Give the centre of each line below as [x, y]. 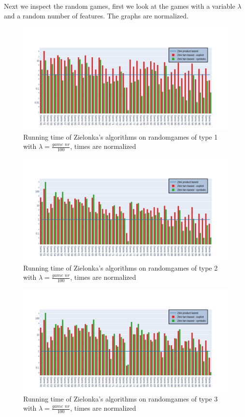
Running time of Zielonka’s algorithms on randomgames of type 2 [121, 267]
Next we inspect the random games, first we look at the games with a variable [120, 6]
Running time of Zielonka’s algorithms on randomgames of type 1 [121, 136]
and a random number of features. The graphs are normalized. [96, 15]
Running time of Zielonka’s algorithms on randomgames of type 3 [121, 398]
